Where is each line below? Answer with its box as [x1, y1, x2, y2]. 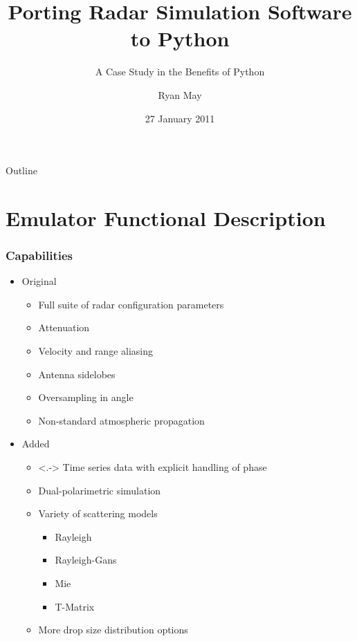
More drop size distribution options [38, 622, 188, 637]
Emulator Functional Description [6, 203, 326, 232]
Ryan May [158, 87, 202, 102]
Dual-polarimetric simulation [38, 483, 161, 497]
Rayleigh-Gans [55, 552, 117, 567]
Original [21, 274, 57, 288]
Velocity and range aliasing [38, 344, 154, 358]
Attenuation [38, 320, 90, 335]
